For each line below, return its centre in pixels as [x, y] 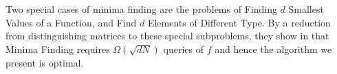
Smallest [306, 9]
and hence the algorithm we [273, 49]
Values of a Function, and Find [71, 22]
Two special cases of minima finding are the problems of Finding [141, 9]
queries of [184, 49]
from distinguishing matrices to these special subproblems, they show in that [167, 36]
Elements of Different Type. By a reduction [239, 22]
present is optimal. [45, 62]
